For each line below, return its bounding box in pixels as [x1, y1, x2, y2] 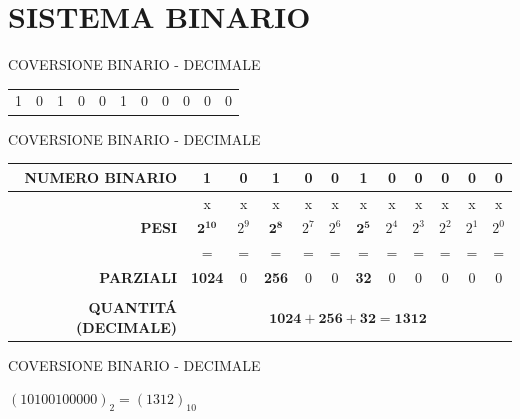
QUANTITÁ [88, 297, 178, 318]
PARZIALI [99, 267, 178, 288]
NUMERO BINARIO [24, 166, 178, 187]
